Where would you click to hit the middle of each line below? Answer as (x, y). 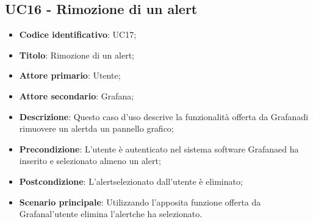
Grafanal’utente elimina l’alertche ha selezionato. (111, 214)
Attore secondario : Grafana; (77, 95)
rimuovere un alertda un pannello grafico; (96, 128)
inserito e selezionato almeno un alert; (90, 161)
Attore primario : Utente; (70, 75)
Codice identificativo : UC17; (78, 34)
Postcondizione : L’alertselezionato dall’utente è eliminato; (131, 181)
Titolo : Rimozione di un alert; (77, 55)
